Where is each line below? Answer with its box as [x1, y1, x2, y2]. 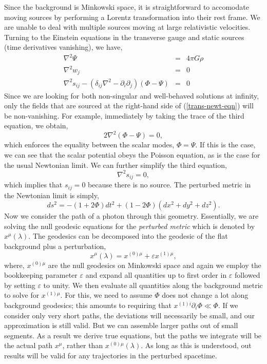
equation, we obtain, [4, 120, 68, 131]
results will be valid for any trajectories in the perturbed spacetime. [4, 350, 217, 360]
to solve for [4, 290, 40, 300]
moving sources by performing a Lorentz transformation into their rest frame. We [4, 11, 260, 22]
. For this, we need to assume [60, 290, 152, 300]
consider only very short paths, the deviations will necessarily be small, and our [4, 310, 255, 320]
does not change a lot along [162, 290, 249, 300]
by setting [4, 279, 35, 290]
